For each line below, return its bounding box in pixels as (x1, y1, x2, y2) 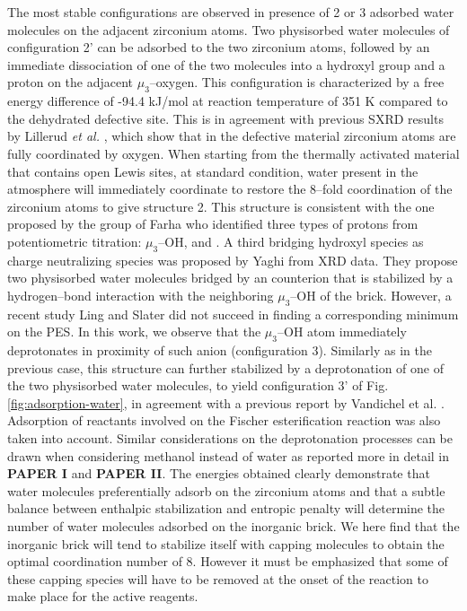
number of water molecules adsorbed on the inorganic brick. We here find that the (7, 517, 460, 536)
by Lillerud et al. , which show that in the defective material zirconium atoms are (7, 127, 456, 145)
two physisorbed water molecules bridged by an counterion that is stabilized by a (7, 268, 454, 287)
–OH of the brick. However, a (290, 285, 452, 304)
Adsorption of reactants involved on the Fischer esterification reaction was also (7, 411, 441, 430)
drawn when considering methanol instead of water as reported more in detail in (7, 446, 450, 465)
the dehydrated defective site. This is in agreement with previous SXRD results (7, 109, 444, 127)
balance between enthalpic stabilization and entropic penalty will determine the (7, 499, 445, 518)
